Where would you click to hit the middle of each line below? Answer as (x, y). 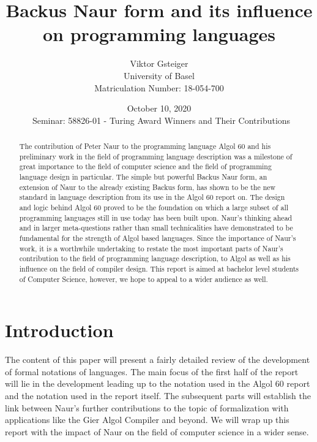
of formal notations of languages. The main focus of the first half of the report (152, 371)
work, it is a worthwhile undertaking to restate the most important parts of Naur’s (151, 248)
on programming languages (159, 34)
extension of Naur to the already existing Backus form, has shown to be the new (147, 187)
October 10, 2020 (159, 108)
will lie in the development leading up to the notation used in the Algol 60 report (158, 383)
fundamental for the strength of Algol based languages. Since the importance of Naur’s (158, 238)
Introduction (59, 330)
